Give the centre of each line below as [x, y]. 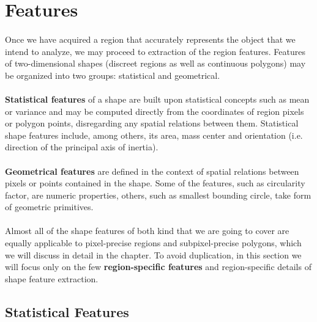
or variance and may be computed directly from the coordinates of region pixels [155, 111]
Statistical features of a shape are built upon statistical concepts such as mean [157, 99]
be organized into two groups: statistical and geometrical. [113, 75]
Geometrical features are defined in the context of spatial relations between [152, 171]
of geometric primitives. [49, 207]
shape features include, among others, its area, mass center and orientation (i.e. [154, 135]
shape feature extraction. [52, 278]
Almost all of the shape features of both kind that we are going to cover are [147, 231]
